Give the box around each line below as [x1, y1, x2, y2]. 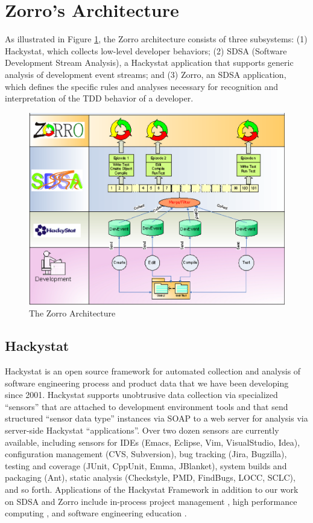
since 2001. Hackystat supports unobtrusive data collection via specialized [5, 388, 278, 401]
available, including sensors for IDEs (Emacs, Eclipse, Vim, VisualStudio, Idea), [5, 435, 300, 448]
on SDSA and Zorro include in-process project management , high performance [5, 495, 297, 507]
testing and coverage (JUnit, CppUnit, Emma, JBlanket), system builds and [5, 459, 287, 472]
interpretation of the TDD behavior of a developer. [5, 92, 194, 104]
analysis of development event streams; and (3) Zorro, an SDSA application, [5, 68, 286, 80]
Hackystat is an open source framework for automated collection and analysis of [5, 365, 301, 377]
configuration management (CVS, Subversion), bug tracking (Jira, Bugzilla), [5, 448, 287, 460]
